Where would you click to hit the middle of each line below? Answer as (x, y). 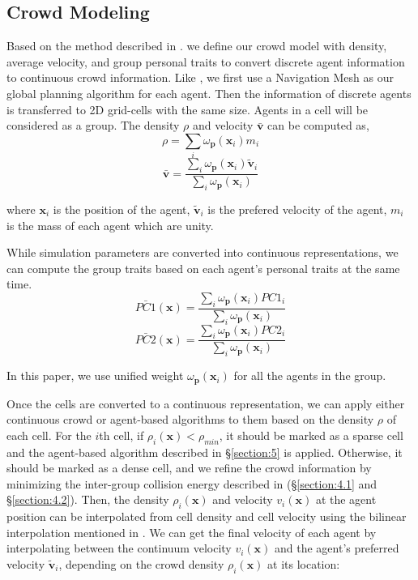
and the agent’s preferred (337, 548)
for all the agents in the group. (310, 375)
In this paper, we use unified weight (95, 375)
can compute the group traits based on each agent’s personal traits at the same (203, 268)
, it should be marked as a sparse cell (311, 435)
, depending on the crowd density (141, 563)
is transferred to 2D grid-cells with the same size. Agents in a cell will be (188, 109)
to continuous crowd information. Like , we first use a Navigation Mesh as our (200, 77)
